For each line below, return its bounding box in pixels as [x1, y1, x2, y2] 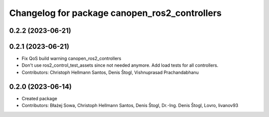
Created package [21, 95, 57, 102]
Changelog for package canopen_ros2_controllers [9, 7, 222, 18]
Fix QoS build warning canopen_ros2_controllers [21, 55, 122, 62]
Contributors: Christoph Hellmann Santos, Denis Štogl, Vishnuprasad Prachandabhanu [21, 69, 199, 75]
